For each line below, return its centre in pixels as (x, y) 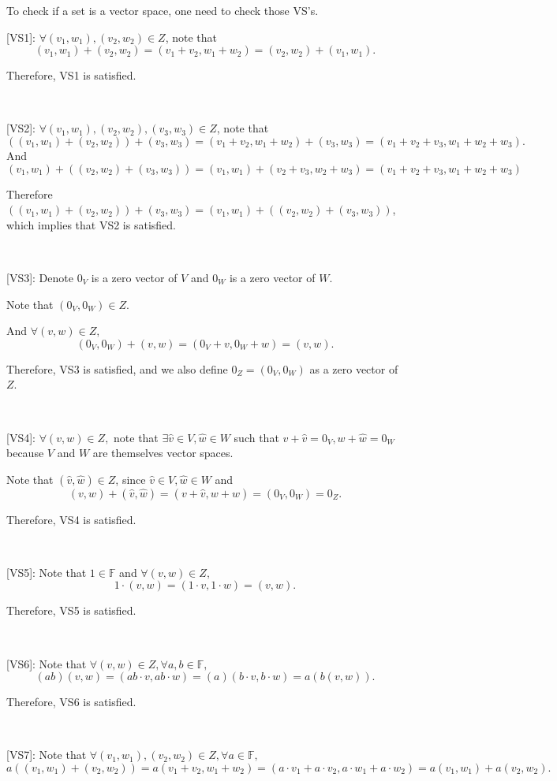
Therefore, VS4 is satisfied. (71, 519)
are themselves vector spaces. (163, 453)
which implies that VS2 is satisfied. (91, 224)
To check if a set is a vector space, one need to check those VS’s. (163, 10)
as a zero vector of (354, 368)
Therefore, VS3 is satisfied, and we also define (117, 368)
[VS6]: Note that (47, 663)
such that (256, 437)
